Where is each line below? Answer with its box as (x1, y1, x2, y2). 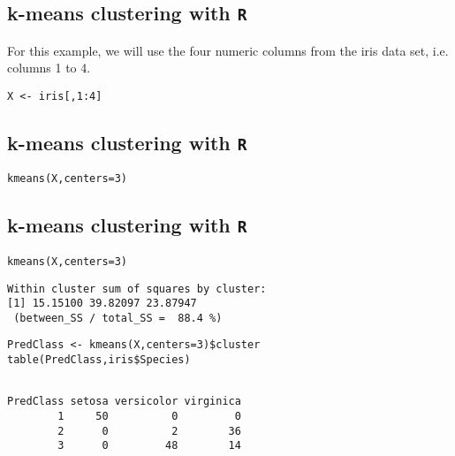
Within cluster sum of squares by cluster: (7, 282, 267, 295)
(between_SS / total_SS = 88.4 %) (13, 311, 223, 324)
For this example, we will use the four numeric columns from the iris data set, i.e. (7, 41, 449, 59)
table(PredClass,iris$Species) (7, 353, 191, 367)
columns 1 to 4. (7, 58, 91, 77)
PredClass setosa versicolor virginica (7, 395, 241, 408)
